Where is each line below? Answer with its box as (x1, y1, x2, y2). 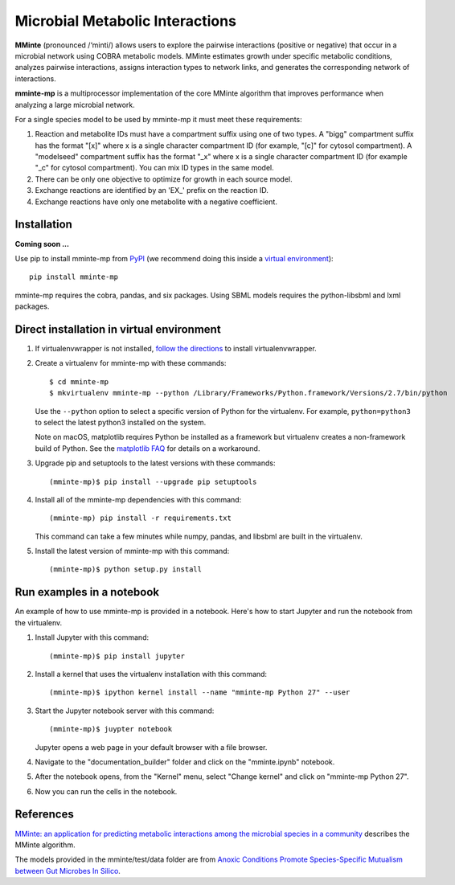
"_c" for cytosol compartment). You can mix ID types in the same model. (35, 163, 274, 173)
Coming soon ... (14, 239, 70, 248)
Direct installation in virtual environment (14, 322, 221, 336)
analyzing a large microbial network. (14, 100, 136, 109)
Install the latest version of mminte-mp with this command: (35, 547, 230, 556)
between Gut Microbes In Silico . (14, 866, 121, 875)
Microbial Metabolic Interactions (14, 12, 237, 30)
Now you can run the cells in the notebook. (35, 786, 178, 796)
